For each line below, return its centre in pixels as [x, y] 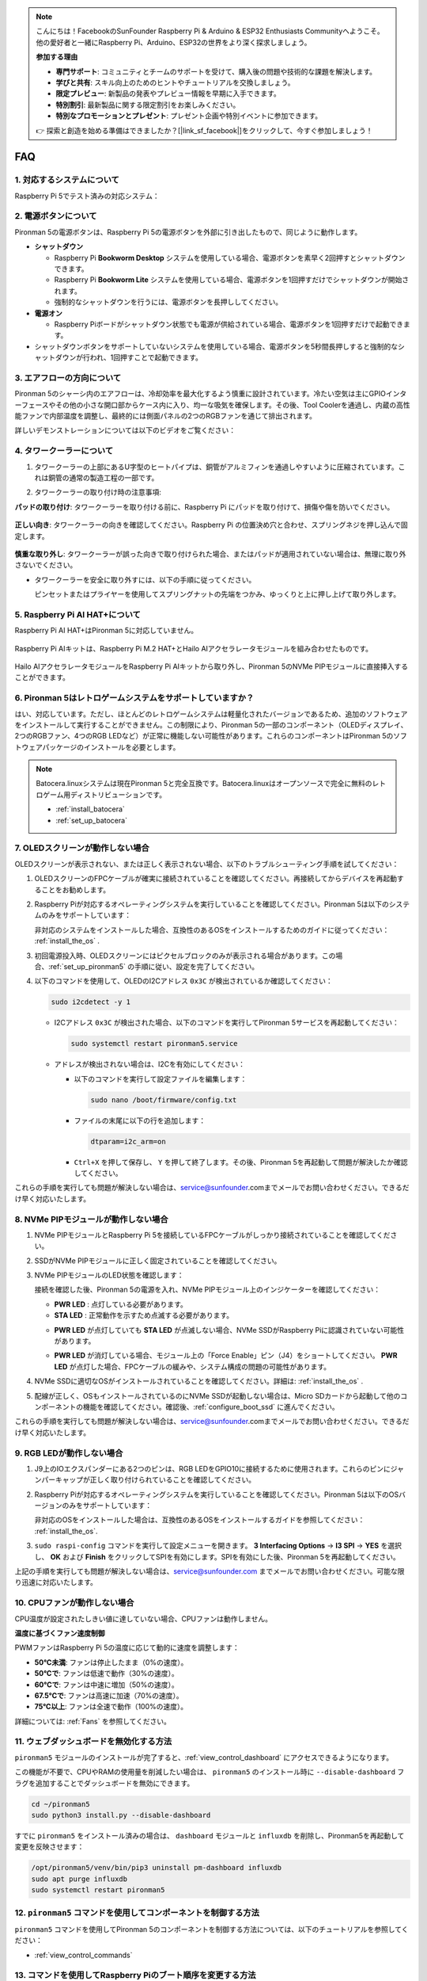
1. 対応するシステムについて [67, 180]
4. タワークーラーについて [64, 451]
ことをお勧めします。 [76, 889]
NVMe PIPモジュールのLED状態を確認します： [110, 1275]
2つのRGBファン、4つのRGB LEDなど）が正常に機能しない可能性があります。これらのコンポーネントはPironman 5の [204, 736]
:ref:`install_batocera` [91, 809]
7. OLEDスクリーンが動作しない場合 [82, 848]
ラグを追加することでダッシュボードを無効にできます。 [104, 1783]
